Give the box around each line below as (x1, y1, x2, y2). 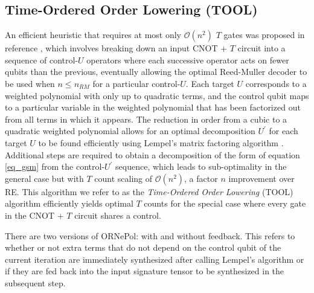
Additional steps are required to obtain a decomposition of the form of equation (5, 148, 300, 161)
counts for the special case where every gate (144, 197, 306, 210)
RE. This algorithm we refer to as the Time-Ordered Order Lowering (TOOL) (5, 185, 293, 198)
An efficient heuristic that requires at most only (5, 28, 181, 41)
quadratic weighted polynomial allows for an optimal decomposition (5, 124, 255, 137)
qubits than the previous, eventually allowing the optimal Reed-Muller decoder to (5, 65, 307, 78)
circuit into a (237, 42, 286, 54)
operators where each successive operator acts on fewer (86, 53, 289, 66)
